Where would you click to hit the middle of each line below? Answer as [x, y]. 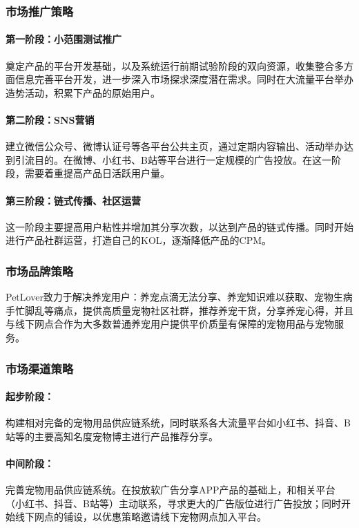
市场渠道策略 [40, 368]
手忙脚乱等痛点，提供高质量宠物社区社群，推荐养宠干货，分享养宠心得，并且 [179, 310]
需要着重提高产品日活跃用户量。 [97, 173]
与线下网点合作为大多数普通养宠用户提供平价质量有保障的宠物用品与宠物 [170, 324]
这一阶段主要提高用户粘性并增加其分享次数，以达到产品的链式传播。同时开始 [179, 226]
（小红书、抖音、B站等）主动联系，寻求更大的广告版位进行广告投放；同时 [173, 503]
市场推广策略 [40, 11]
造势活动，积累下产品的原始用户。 [83, 92]
